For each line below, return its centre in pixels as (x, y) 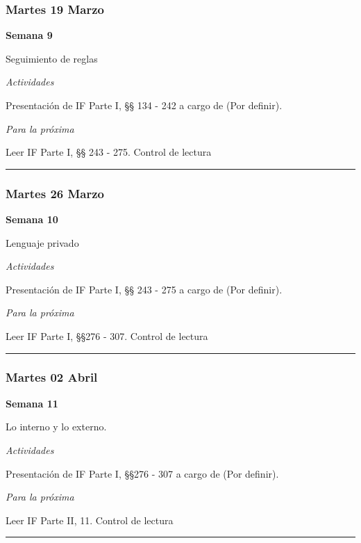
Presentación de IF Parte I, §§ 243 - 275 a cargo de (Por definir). (144, 289)
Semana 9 (29, 35)
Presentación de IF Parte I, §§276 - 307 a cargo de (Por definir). (142, 473)
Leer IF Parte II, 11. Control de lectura (90, 520)
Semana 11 (32, 403)
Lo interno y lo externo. (56, 427)
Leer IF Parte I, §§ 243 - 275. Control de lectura (109, 152)
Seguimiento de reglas (52, 58)
